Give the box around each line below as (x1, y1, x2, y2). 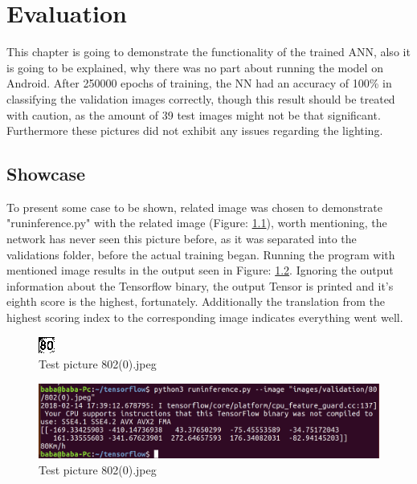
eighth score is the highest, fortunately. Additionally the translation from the (6, 293, 386, 310)
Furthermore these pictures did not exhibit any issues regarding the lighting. (6, 122, 383, 139)
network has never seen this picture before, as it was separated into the (6, 230, 357, 247)
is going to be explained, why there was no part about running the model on (6, 59, 383, 75)
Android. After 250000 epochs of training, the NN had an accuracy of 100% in (6, 75, 392, 92)
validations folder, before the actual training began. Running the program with (6, 246, 395, 262)
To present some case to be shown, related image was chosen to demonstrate (6, 198, 382, 215)
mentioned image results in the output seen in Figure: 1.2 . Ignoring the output (6, 262, 394, 279)
